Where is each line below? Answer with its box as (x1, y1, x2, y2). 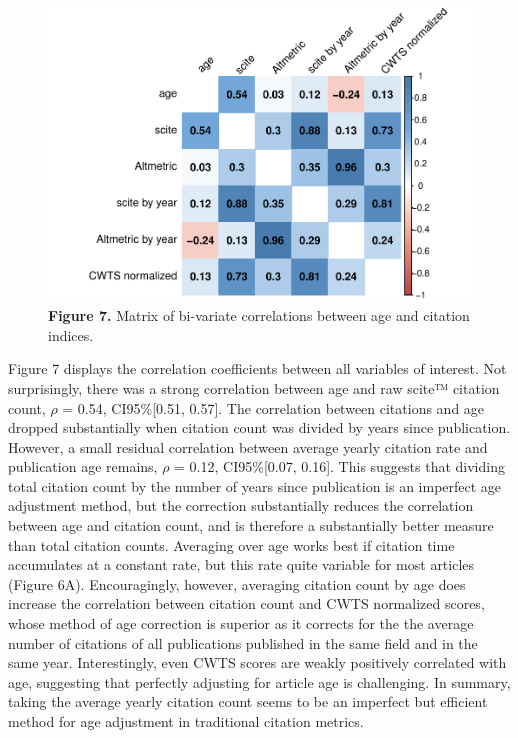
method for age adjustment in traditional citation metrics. (8, 711, 364, 731)
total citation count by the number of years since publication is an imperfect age (8, 475, 502, 496)
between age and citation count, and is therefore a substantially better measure (8, 515, 494, 536)
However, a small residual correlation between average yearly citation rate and (8, 436, 488, 457)
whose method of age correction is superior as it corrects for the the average (8, 613, 474, 634)
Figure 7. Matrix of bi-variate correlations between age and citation (48, 305, 470, 326)
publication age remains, (8, 456, 158, 477)
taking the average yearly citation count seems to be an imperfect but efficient (8, 691, 488, 712)
